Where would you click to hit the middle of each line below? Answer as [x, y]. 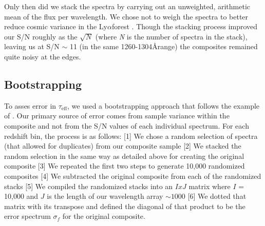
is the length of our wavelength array [105, 196]
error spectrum [27, 216]
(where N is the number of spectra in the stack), [171, 36]
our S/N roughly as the [41, 36]
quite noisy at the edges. [43, 56]
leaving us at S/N [32, 46]
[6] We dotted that [217, 196]
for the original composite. [104, 216]
